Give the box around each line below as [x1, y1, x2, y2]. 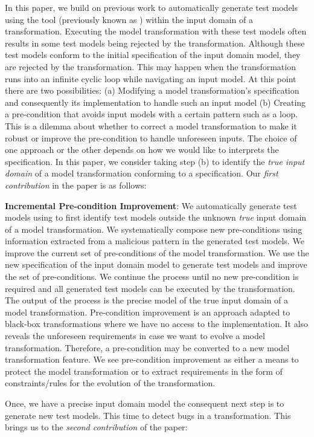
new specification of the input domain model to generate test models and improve [5, 258, 307, 271]
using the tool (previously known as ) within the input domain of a [5, 13, 253, 25]
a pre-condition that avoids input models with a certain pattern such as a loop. [5, 108, 298, 120]
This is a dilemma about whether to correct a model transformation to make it [5, 119, 297, 132]
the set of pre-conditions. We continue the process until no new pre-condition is [5, 270, 299, 283]
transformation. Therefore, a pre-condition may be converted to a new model [5, 341, 290, 354]
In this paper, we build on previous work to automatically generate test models [5, 1, 298, 13]
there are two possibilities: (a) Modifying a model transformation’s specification [5, 84, 300, 97]
